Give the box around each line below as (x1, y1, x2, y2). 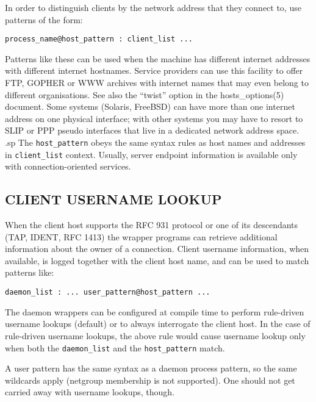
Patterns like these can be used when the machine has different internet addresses (5, 52, 311, 65)
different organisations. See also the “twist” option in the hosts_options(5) (5, 88, 284, 101)
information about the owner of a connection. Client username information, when (5, 242, 309, 255)
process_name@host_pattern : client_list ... (5, 35, 193, 44)
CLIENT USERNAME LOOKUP (5, 190, 222, 209)
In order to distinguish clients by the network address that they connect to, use (5, 1, 301, 13)
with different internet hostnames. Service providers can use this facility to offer (5, 64, 303, 77)
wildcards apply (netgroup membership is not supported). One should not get (5, 373, 295, 386)
